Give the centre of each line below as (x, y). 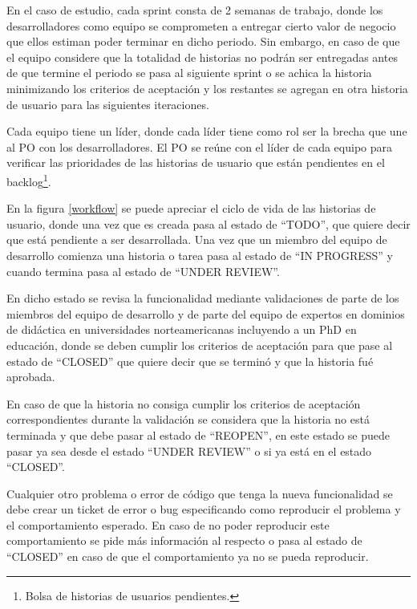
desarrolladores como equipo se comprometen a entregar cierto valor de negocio (201, 25)
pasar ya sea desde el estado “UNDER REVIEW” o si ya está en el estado (189, 451)
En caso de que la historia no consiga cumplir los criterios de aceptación (184, 403)
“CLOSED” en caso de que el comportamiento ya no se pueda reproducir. (188, 556)
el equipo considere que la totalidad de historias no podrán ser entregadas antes (202, 57)
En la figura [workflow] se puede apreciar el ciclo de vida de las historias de (191, 208)
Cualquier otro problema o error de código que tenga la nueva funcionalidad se (200, 493)
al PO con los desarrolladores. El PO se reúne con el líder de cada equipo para (200, 146)
